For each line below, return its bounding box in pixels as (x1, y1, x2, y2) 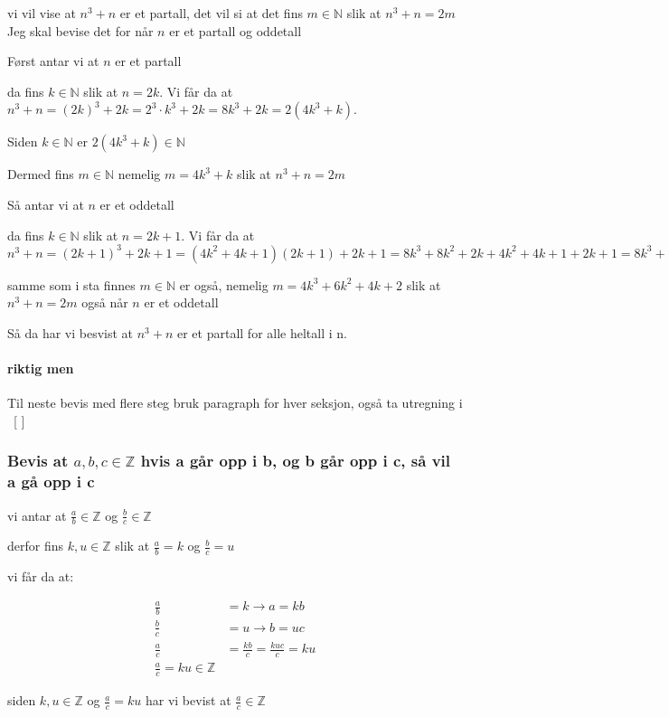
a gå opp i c (7, 470, 95, 493)
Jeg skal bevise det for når (7, 21, 154, 40)
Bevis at (7, 449, 69, 472)
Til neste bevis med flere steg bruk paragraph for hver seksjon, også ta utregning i (7, 393, 463, 412)
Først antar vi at (7, 52, 99, 71)
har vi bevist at (145, 691, 231, 710)
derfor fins (7, 536, 64, 555)
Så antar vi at (7, 194, 84, 213)
